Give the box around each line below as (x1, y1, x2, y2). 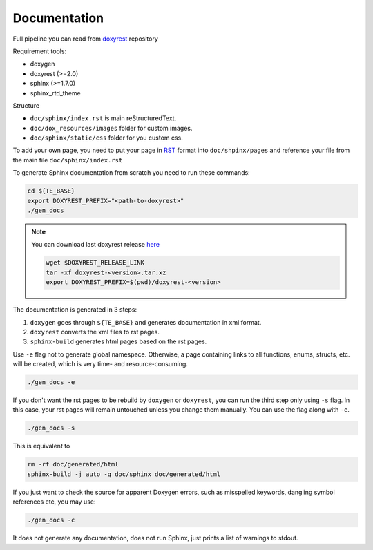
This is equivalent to (12, 442, 70, 451)
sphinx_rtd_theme (30, 88, 81, 97)
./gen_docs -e (27, 379, 75, 386)
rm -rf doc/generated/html (27, 460, 119, 468)
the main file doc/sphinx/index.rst (12, 155, 123, 164)
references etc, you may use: (12, 497, 96, 506)
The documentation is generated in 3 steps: (12, 305, 137, 314)
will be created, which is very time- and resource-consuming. (12, 360, 188, 368)
